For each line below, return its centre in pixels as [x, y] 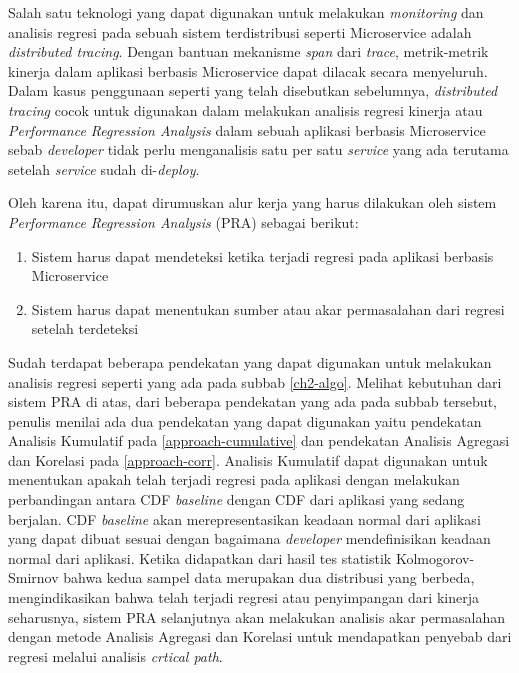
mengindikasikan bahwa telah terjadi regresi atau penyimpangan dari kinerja [243, 597]
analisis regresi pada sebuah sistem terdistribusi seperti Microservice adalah [240, 31]
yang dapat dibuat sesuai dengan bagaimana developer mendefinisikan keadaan [249, 538]
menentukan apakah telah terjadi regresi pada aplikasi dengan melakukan [234, 479]
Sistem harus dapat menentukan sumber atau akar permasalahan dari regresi [268, 308]
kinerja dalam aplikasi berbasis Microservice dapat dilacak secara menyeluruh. [248, 70]
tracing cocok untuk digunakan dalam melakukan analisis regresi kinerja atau [245, 109]
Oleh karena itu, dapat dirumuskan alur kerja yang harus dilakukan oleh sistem [252, 202]
